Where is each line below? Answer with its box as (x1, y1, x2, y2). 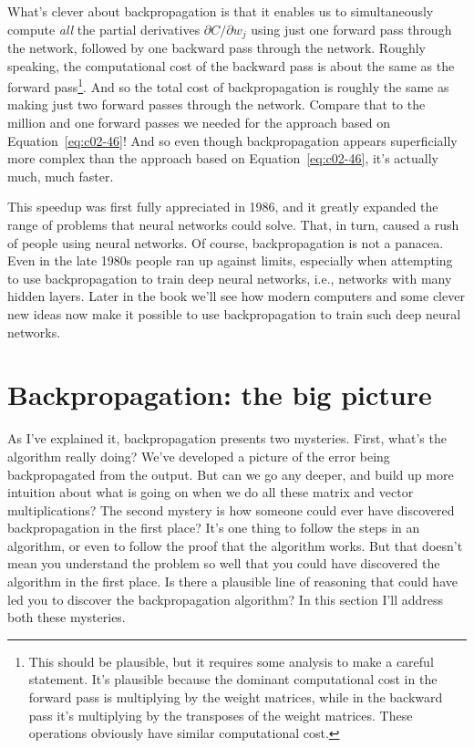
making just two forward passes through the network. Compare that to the (7, 95, 426, 114)
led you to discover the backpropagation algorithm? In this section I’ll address (7, 589, 444, 608)
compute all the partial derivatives (7, 19, 201, 38)
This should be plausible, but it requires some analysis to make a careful (28, 651, 434, 670)
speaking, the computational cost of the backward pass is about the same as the (7, 56, 455, 75)
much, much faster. (7, 166, 114, 185)
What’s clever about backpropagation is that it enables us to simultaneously (7, 2, 434, 20)
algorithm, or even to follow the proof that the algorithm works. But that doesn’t (7, 535, 463, 555)
